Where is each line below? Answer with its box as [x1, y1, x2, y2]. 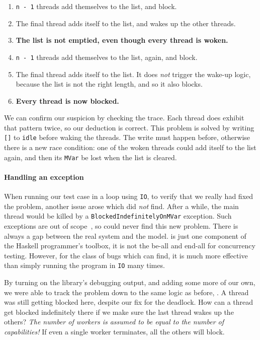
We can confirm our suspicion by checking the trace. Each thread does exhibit [4, 112, 244, 123]
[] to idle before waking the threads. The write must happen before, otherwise [4, 132, 250, 143]
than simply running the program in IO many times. [4, 260, 165, 270]
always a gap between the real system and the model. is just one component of [4, 230, 246, 241]
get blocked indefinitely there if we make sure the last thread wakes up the [4, 306, 234, 317]
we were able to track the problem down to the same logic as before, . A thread [4, 287, 249, 297]
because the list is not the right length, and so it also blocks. [16, 79, 203, 89]
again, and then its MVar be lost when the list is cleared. [4, 152, 177, 162]
